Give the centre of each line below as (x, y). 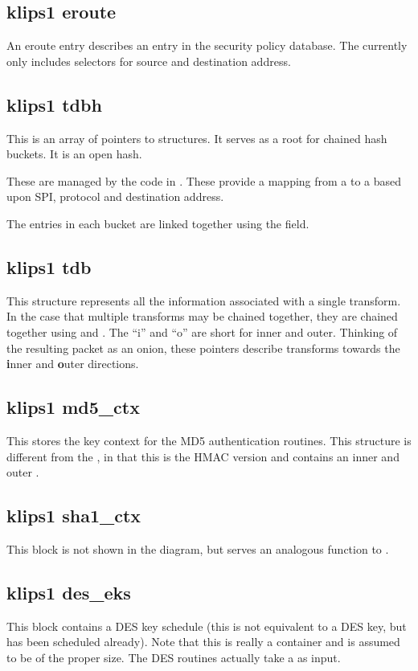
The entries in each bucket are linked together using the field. (158, 223)
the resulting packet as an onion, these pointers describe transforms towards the (203, 348)
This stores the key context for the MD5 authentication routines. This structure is (209, 440)
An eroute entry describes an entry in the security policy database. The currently (207, 45)
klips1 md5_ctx (73, 407)
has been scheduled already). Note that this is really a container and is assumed (203, 642)
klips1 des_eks (69, 592)
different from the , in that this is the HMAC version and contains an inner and (203, 456)
